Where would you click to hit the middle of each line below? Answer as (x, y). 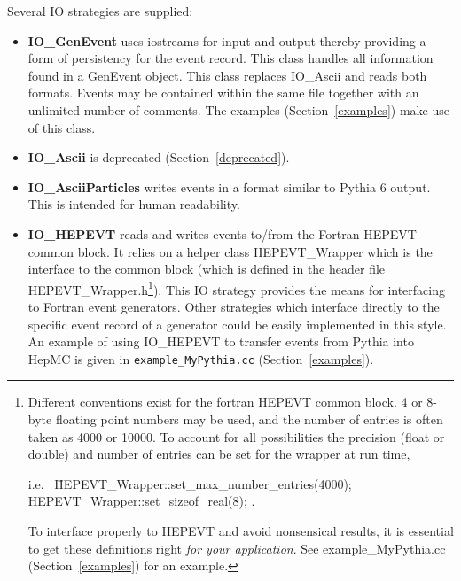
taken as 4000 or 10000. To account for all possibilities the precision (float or (236, 436)
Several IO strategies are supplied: (100, 11)
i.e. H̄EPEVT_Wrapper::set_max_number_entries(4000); (190, 483)
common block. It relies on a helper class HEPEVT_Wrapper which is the (230, 251)
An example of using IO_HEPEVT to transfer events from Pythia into (221, 341)
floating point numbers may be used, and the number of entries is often (249, 419)
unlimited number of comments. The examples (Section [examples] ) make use (238, 109)
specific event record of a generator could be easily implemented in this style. (237, 324)
